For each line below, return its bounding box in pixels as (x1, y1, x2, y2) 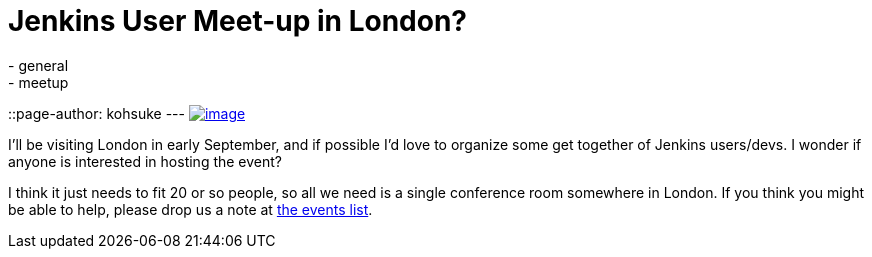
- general (8, 56, 69, 74)
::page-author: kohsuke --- (8, 104, 185, 122)
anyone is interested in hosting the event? (8, 152, 283, 170)
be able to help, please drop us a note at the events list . (8, 200, 373, 218)
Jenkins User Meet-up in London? (8, 4, 467, 38)
